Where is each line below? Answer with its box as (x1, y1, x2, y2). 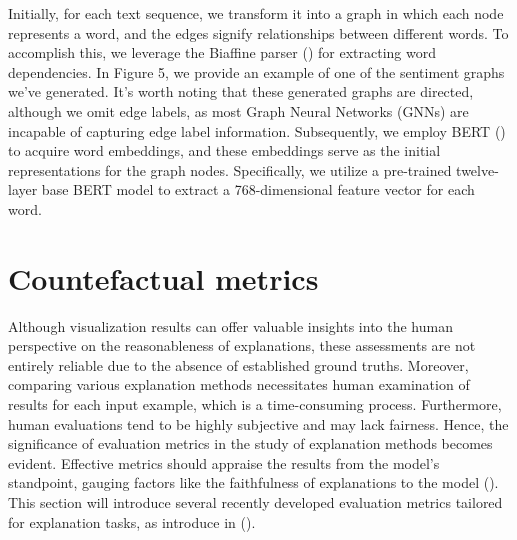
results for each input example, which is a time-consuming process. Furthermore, (8, 394, 502, 415)
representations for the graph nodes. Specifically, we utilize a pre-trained (8, 159, 452, 180)
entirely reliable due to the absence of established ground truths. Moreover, (8, 354, 469, 375)
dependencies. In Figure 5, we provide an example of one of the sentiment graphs (8, 61, 505, 82)
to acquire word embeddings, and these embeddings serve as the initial (8, 140, 441, 161)
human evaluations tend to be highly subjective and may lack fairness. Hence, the (8, 413, 509, 434)
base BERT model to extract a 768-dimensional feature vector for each (41, 179, 475, 200)
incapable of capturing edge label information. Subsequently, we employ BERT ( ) (8, 120, 506, 141)
